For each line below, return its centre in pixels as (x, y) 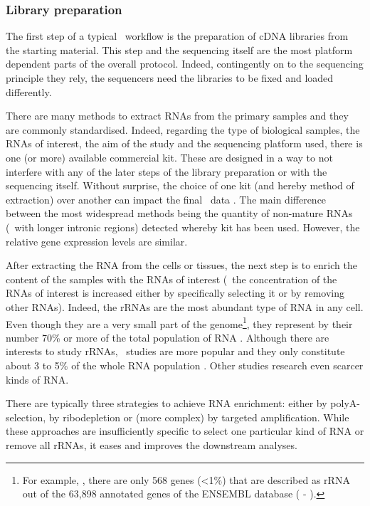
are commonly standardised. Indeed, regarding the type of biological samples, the (183, 129)
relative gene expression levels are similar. (97, 241)
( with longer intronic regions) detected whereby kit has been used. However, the (183, 227)
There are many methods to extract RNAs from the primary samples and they (177, 116)
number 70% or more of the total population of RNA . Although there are (168, 337)
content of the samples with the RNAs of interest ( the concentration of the (171, 279)
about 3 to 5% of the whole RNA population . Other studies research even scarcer (185, 365)
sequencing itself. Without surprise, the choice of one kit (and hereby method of (180, 185)
